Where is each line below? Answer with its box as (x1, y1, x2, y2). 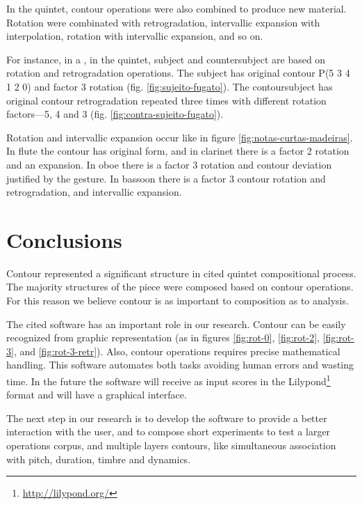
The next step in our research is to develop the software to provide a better (6, 410, 327, 425)
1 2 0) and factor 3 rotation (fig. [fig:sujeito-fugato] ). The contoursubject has (6, 79, 333, 93)
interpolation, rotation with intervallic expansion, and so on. (6, 29, 263, 43)
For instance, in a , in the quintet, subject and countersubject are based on (6, 52, 326, 66)
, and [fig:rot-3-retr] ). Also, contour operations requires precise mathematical (13, 343, 340, 358)
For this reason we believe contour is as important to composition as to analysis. (6, 293, 349, 308)
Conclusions (6, 225, 122, 254)
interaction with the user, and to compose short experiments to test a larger (6, 424, 331, 439)
